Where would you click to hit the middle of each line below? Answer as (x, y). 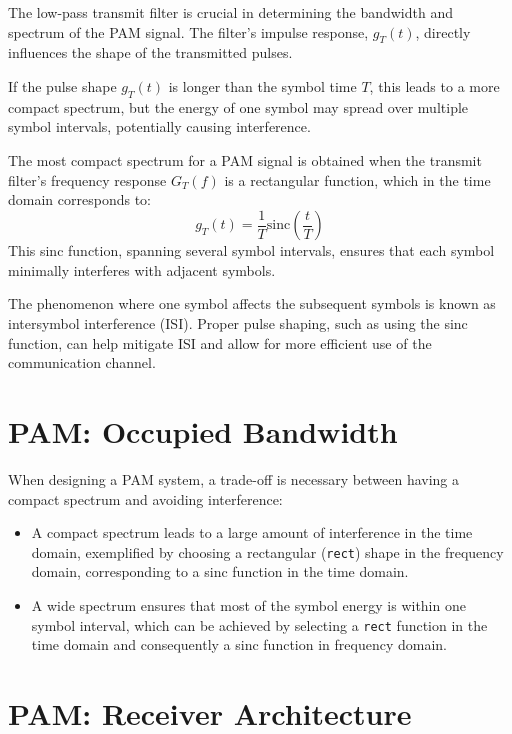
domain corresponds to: (79, 199)
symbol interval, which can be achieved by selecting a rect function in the (259, 624)
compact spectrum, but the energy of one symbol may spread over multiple (238, 106)
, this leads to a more (434, 85)
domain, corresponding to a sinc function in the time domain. (220, 571)
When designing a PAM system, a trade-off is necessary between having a (234, 478)
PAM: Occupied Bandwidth (203, 430)
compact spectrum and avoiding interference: (145, 498)
